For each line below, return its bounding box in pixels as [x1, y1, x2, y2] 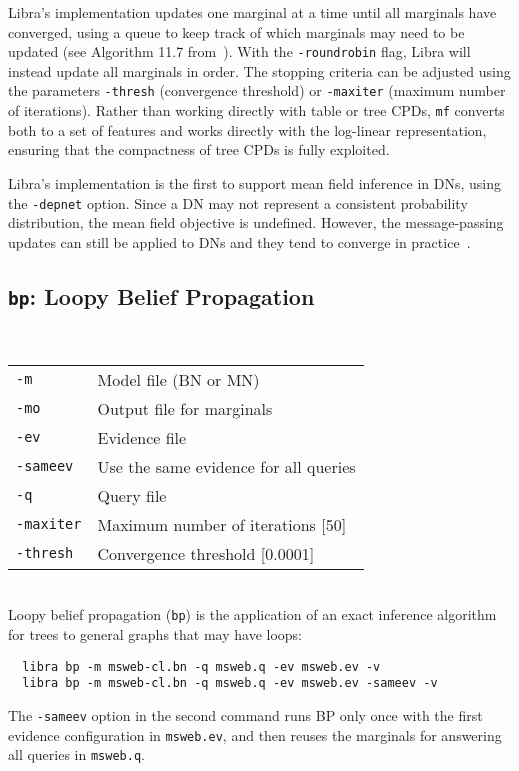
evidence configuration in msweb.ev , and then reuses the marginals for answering [8, 724, 502, 745]
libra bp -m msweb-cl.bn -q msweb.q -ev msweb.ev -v [22, 659, 381, 674]
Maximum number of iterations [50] [97, 512, 347, 536]
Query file [97, 483, 167, 507]
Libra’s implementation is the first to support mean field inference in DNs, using [8, 172, 501, 193]
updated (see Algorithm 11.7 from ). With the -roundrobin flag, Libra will [8, 41, 471, 62]
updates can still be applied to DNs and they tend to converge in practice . [8, 231, 471, 252]
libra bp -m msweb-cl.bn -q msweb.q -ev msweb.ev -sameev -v [22, 676, 438, 691]
